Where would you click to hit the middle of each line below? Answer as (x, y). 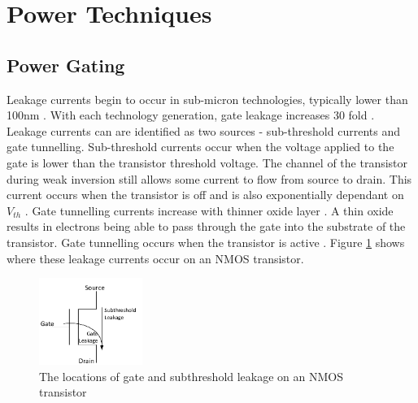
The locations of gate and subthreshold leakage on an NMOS (192, 376)
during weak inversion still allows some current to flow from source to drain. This (209, 178)
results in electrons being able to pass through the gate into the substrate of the (206, 226)
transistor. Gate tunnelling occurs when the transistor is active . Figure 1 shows (206, 242)
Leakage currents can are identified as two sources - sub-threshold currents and (203, 130)
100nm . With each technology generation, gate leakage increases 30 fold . (191, 115)
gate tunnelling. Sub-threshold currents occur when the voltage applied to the (200, 147)
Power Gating (66, 65)
